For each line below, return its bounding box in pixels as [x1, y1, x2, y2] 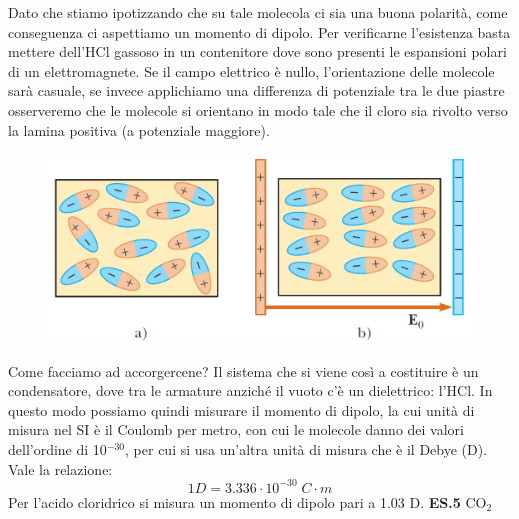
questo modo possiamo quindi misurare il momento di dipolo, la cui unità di [8, 399, 475, 420]
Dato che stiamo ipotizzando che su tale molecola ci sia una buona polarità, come [8, 2, 508, 22]
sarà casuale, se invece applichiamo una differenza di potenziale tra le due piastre [8, 80, 505, 101]
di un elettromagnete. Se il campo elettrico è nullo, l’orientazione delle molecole [8, 60, 495, 81]
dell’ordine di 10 [8, 438, 107, 459]
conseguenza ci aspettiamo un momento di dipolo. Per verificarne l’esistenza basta [8, 21, 511, 42]
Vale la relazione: [8, 458, 113, 479]
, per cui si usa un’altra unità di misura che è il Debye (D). [125, 438, 488, 459]
